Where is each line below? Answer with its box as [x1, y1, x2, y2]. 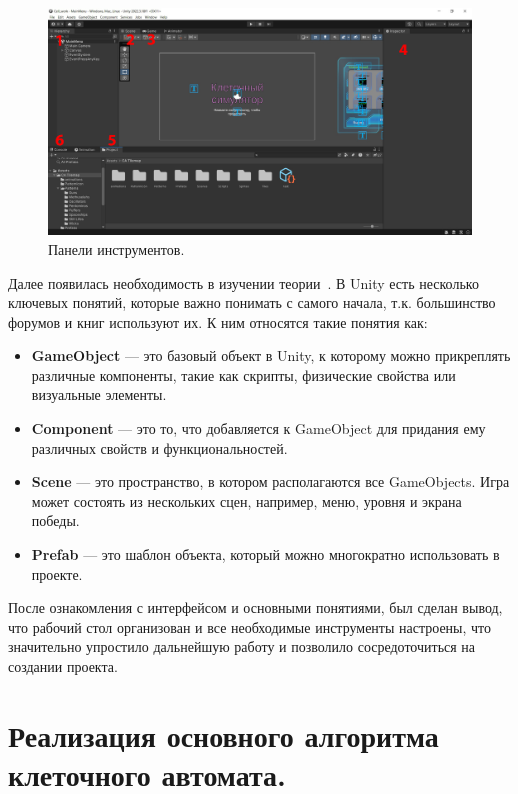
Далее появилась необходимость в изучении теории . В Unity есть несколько [8, 272, 479, 293]
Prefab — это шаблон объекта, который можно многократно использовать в [31, 544, 500, 565]
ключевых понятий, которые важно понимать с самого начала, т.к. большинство [8, 292, 496, 313]
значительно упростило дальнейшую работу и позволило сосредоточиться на [8, 636, 476, 657]
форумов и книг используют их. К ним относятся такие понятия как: [8, 311, 428, 332]
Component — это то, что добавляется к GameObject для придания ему [31, 418, 486, 439]
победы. [31, 510, 80, 531]
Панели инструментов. [48, 238, 185, 259]
